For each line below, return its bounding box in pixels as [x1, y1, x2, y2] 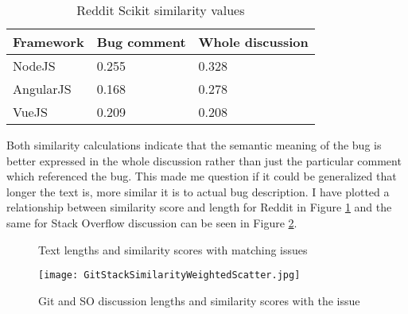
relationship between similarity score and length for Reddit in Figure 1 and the [6, 199, 392, 215]
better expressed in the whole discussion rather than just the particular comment [6, 152, 402, 169]
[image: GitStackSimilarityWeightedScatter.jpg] [38, 269, 301, 281]
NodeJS [13, 56, 56, 75]
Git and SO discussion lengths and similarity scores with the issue [38, 292, 360, 308]
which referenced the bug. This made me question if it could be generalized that [6, 168, 397, 184]
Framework [13, 33, 84, 51]
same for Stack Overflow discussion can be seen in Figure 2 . [6, 214, 297, 231]
